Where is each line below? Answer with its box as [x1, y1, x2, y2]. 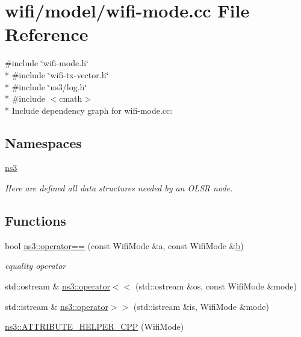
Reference [5, 22, 88, 46]
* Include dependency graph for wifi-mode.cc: [5, 104, 173, 116]
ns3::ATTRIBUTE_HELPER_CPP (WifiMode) [5, 320, 184, 333]
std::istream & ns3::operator [5, 300, 108, 312]
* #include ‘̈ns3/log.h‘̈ [5, 80, 87, 93]
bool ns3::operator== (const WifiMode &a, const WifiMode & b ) [5, 239, 244, 252]
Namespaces [5, 133, 82, 152]
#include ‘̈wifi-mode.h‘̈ [5, 57, 88, 69]
